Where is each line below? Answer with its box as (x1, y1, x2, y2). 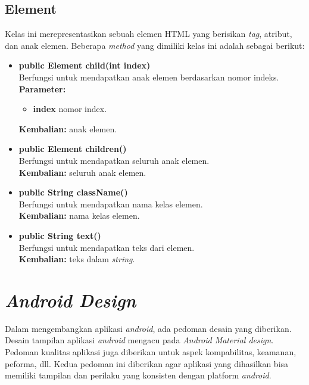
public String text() (18, 229, 101, 241)
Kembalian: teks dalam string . (18, 253, 135, 265)
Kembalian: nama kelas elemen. (18, 209, 140, 222)
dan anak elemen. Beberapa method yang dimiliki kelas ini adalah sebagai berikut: (5, 39, 305, 51)
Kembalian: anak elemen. (18, 122, 117, 135)
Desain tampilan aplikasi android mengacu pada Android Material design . (5, 334, 274, 346)
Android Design (5, 287, 136, 312)
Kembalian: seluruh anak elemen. (18, 166, 146, 178)
